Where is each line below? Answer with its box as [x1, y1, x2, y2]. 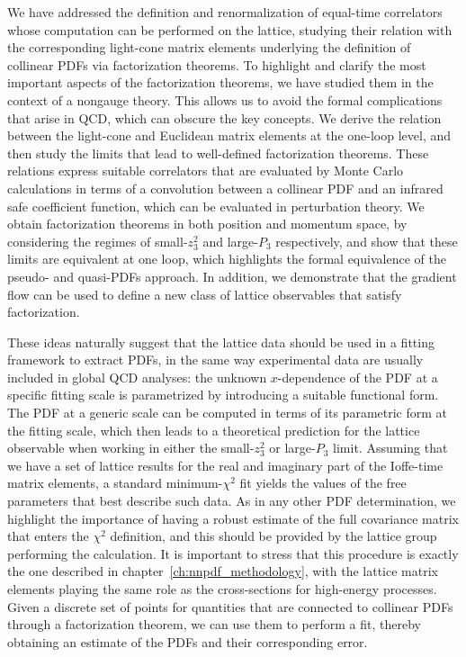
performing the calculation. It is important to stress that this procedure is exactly [7, 544, 459, 562]
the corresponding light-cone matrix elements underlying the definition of [7, 38, 411, 57]
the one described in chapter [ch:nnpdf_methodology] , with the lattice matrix [7, 562, 438, 580]
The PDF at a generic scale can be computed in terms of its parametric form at [7, 403, 448, 422]
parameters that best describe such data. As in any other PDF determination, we [7, 491, 456, 510]
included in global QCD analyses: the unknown [7, 367, 267, 386]
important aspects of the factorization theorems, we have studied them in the [7, 73, 434, 92]
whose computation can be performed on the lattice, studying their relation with [7, 20, 453, 39]
